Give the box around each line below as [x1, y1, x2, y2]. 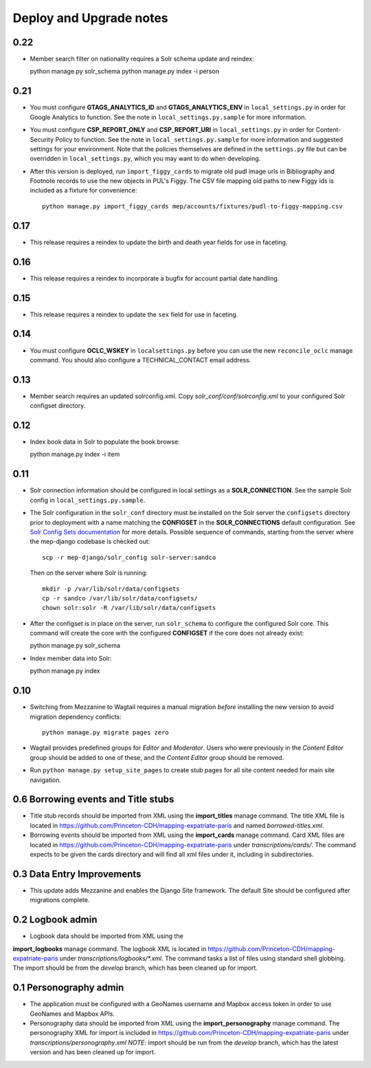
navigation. [30, 776, 62, 784]
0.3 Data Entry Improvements [12, 868, 142, 880]
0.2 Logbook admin [12, 914, 98, 926]
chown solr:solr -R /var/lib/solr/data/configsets [42, 604, 216, 612]
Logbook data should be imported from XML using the [30, 932, 183, 940]
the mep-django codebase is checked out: [30, 537, 150, 546]
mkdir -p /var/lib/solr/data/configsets [42, 585, 180, 593]
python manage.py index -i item [30, 450, 120, 459]
